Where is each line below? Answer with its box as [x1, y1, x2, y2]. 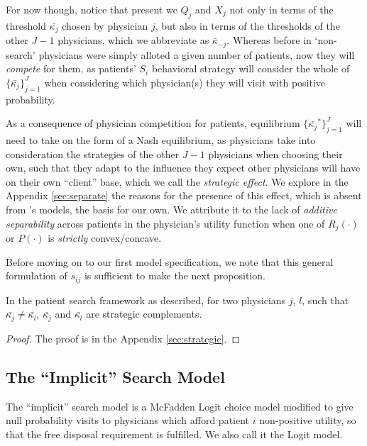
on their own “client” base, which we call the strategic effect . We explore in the [6, 174, 349, 189]
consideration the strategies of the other [6, 146, 180, 161]
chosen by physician [62, 18, 148, 33]
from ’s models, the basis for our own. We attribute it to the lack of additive [6, 202, 337, 217]
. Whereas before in [226, 33, 312, 48]
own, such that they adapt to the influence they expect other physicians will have [6, 160, 361, 175]
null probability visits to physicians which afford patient [6, 413, 250, 428]
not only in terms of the [229, 2, 334, 16]
